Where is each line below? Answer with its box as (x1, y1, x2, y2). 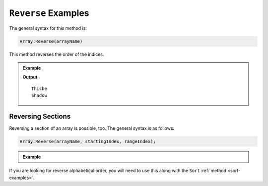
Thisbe (31, 86, 47, 92)
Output (22, 74, 38, 80)
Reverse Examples (9, 7, 89, 18)
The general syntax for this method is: (9, 25, 87, 31)
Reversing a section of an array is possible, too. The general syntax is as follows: (9, 125, 175, 131)
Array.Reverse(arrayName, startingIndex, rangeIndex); (19, 138, 156, 144)
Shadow (31, 93, 47, 98)
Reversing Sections (9, 112, 71, 120)
